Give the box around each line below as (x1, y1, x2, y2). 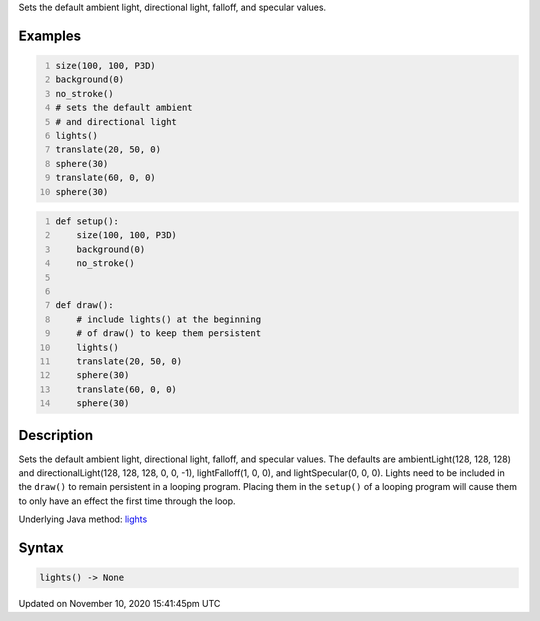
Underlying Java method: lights (18, 513, 148, 525)
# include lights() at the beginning (76, 313, 262, 325)
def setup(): (55, 216, 120, 227)
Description (18, 426, 94, 444)
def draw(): (55, 300, 114, 311)
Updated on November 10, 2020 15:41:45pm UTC (18, 598, 221, 610)
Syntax (18, 540, 64, 557)
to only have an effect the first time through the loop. (18, 495, 236, 507)
